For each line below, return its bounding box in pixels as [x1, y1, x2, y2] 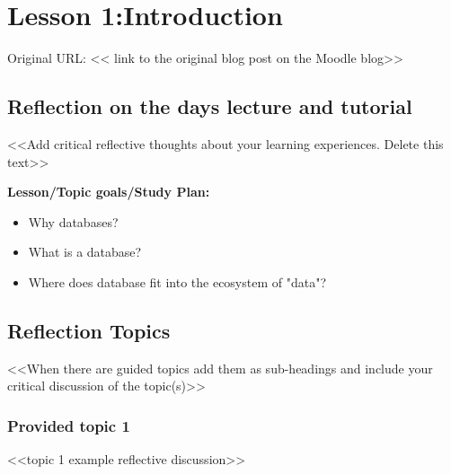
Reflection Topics [7, 316, 171, 344]
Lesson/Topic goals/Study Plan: [7, 182, 210, 201]
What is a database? [28, 242, 142, 261]
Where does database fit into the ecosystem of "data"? [28, 272, 327, 291]
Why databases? [28, 212, 119, 231]
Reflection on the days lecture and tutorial [7, 92, 412, 120]
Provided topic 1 [7, 414, 130, 436]
